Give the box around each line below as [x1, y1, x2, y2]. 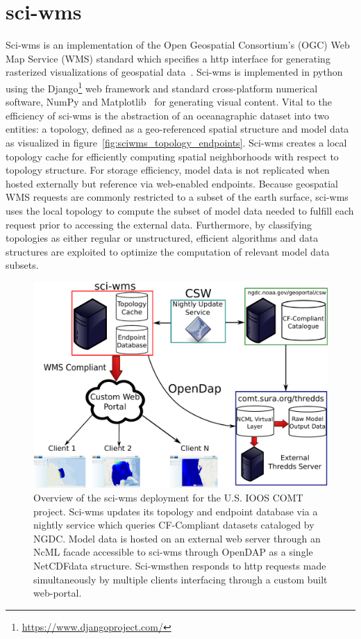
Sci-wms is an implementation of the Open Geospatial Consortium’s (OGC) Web [6, 38, 350, 52]
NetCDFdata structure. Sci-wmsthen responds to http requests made [33, 558, 326, 572]
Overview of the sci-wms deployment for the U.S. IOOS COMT [33, 490, 303, 504]
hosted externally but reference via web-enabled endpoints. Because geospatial [6, 176, 338, 190]
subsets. [6, 258, 39, 272]
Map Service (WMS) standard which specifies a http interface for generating [6, 51, 330, 65]
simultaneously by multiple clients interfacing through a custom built [33, 572, 328, 586]
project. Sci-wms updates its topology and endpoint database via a [33, 504, 318, 518]
